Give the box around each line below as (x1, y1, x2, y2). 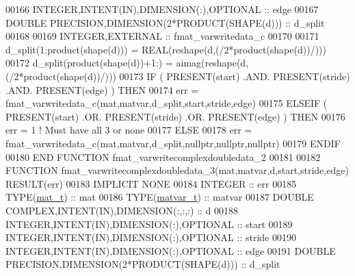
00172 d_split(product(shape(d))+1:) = (5, 55, 173, 70)
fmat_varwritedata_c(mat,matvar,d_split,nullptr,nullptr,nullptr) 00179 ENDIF (5, 136, 341, 150)
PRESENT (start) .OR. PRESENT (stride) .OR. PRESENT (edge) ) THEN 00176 (5, 109, 345, 123)
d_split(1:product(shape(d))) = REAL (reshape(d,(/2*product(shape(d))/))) (5, 42, 326, 56)
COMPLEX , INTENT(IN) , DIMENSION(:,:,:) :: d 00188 (5, 203, 238, 217)
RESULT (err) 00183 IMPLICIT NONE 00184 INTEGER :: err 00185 (5, 176, 297, 190)
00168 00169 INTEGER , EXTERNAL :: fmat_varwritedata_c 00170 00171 (5, 29, 319, 43)
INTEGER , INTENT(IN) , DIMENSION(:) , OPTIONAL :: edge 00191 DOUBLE (5, 243, 336, 258)
